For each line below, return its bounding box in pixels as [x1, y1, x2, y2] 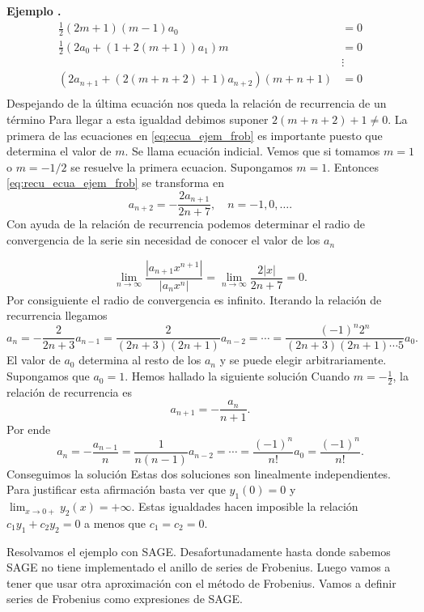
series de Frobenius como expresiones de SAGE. [6, 590, 243, 607]
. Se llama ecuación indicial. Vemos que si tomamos [125, 142, 380, 159]
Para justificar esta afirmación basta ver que [6, 481, 226, 498]
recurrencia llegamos [6, 307, 108, 324]
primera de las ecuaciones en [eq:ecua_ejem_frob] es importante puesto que [6, 126, 383, 143]
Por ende [6, 420, 51, 437]
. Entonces [327, 158, 379, 175]
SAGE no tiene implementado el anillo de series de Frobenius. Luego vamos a [6, 559, 391, 576]
